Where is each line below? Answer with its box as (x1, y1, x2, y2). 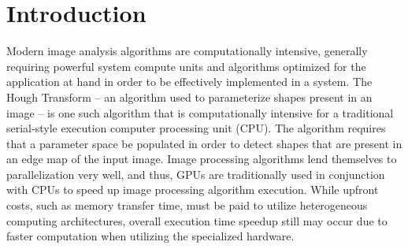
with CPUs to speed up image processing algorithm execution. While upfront (6, 181, 379, 198)
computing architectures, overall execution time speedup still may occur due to (6, 212, 388, 229)
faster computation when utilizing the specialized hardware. (6, 228, 295, 244)
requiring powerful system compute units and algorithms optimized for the (6, 58, 366, 74)
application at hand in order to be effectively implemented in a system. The (6, 73, 373, 90)
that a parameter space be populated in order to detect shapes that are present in (6, 135, 402, 151)
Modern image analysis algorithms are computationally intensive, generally (6, 43, 368, 59)
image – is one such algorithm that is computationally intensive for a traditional (6, 104, 394, 121)
